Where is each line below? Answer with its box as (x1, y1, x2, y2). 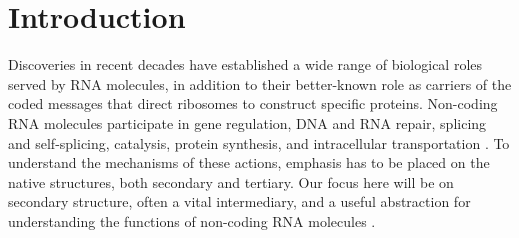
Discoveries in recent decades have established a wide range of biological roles (8, 54, 483, 75)
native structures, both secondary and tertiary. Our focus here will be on (8, 171, 454, 192)
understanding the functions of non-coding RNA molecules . (8, 210, 376, 231)
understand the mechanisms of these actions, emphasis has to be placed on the (8, 152, 490, 173)
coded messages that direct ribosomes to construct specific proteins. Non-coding (8, 93, 498, 114)
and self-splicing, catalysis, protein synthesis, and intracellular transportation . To (8, 132, 510, 153)
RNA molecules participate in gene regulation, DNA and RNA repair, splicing (8, 112, 487, 133)
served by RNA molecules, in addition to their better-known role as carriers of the (8, 73, 512, 94)
